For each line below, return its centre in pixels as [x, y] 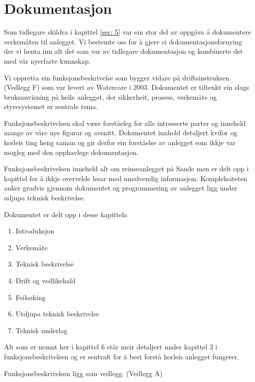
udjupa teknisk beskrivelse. [45, 198]
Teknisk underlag [41, 330]
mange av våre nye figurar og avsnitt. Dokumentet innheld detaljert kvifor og [121, 133]
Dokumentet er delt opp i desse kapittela [66, 214]
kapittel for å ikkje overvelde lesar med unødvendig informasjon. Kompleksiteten [126, 178]
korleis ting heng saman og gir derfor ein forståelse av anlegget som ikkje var [120, 142]
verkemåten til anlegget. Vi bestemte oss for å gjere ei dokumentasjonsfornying [123, 41]
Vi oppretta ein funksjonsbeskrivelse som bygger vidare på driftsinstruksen [117, 77]
